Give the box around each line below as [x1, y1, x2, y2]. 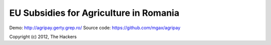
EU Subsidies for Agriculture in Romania [9, 7, 180, 18]
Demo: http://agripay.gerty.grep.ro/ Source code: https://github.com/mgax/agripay [9, 25, 181, 31]
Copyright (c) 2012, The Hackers [9, 34, 77, 40]
